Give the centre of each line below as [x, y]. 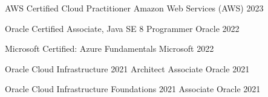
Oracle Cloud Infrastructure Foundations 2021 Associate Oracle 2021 [133, 89]
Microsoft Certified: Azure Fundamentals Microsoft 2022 [109, 48]
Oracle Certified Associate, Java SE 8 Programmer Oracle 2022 [122, 28]
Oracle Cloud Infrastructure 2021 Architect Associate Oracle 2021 [127, 68]
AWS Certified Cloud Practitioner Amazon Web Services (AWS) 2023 [134, 8]
